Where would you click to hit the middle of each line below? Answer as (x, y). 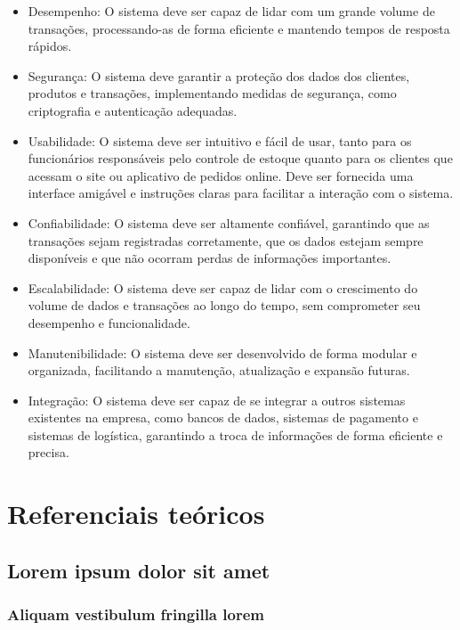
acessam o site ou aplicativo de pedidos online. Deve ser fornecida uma (221, 175)
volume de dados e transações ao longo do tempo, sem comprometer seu (224, 305)
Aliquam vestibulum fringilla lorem (136, 614)
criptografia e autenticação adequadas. (133, 110)
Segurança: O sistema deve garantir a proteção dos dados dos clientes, (219, 75)
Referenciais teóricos (136, 514)
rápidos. (50, 46)
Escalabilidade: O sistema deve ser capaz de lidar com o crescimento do (223, 287)
